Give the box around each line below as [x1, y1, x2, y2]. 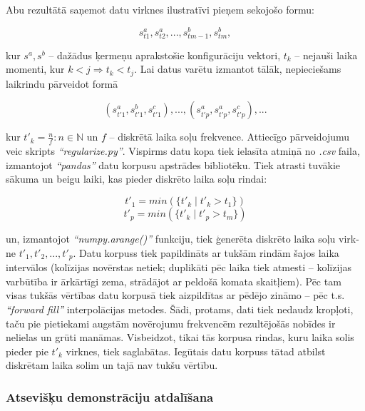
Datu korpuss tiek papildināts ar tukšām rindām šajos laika [79, 245, 339, 260]
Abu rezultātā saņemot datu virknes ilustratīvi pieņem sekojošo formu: [6, 2, 315, 16]
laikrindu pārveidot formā [6, 76, 118, 91]
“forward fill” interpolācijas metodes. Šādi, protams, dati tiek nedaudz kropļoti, [6, 301, 354, 316]
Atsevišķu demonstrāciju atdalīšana [6, 387, 214, 405]
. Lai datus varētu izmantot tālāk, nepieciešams [134, 61, 341, 76]
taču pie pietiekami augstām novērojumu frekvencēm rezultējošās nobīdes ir [6, 315, 336, 330]
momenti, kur [6, 61, 65, 76]
